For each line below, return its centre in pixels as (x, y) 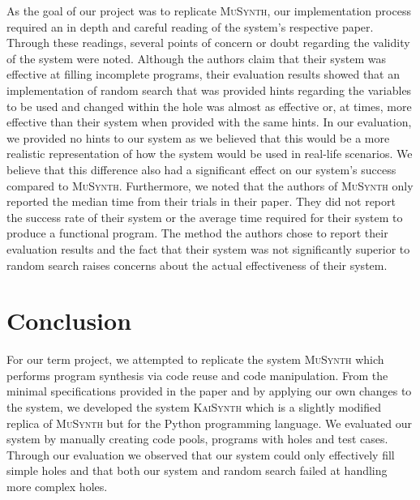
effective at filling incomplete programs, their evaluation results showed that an (204, 74)
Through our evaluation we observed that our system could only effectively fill (201, 454)
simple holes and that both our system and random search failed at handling (197, 470)
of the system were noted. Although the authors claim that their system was (196, 58)
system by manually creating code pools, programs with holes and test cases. (197, 439)
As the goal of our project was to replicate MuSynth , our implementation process (209, 11)
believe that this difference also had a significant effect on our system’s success (201, 169)
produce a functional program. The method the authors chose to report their (197, 233)
